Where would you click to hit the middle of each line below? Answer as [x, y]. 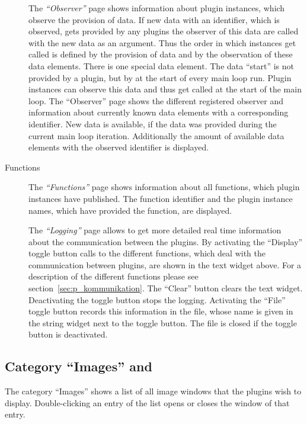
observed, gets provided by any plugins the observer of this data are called [164, 31]
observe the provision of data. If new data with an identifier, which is [154, 19]
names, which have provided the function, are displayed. [130, 210]
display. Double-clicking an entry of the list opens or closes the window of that [147, 402]
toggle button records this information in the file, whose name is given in [161, 311]
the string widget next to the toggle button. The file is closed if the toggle [163, 322]
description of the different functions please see [113, 276]
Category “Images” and [79, 366]
